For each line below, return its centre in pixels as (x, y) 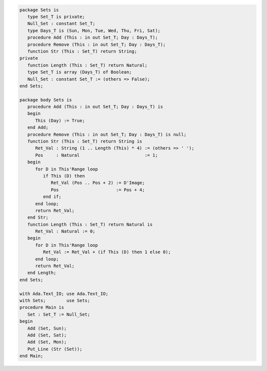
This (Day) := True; (60, 120)
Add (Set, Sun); (47, 328)
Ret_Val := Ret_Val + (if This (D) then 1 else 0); (107, 252)
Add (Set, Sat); (47, 335)
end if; (52, 197)
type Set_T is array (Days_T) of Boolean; (80, 72)
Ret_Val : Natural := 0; (66, 232)
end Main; (31, 356)
